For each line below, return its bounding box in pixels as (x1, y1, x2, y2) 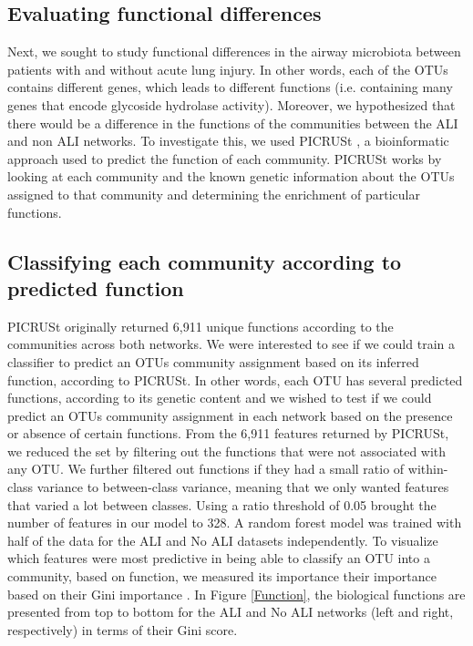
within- (407, 459, 448, 478)
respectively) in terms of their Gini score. (7, 620, 238, 639)
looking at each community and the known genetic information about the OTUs (7, 167, 455, 186)
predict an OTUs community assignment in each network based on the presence (7, 405, 453, 425)
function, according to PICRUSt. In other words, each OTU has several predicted (7, 370, 463, 389)
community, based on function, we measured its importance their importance (7, 567, 437, 586)
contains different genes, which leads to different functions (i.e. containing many (7, 77, 453, 97)
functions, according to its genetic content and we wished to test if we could (7, 388, 432, 407)
